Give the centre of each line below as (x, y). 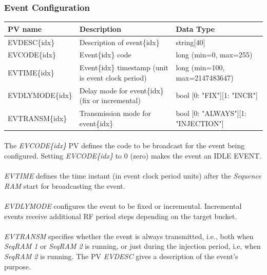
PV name (25, 28)
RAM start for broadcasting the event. (65, 185)
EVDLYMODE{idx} (40, 95)
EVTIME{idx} (31, 73)
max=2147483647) (205, 77)
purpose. (17, 266)
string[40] (190, 42)
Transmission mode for (115, 113)
